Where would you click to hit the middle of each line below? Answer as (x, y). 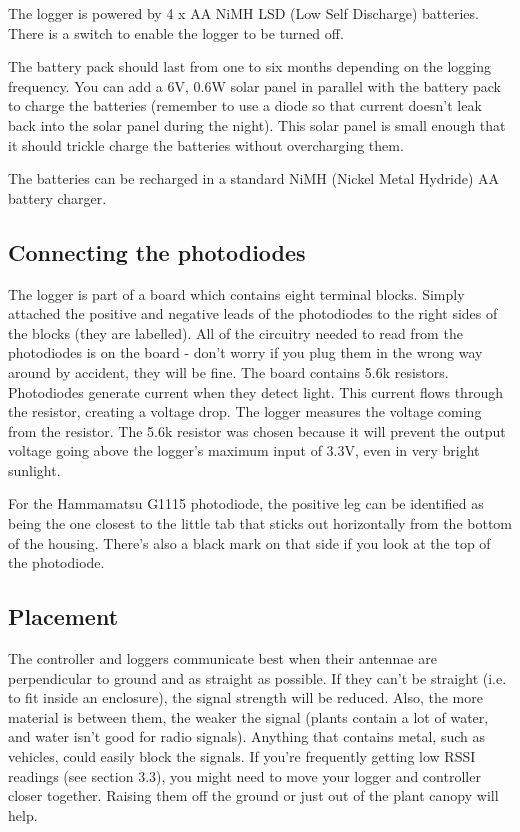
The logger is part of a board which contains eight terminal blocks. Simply (236, 293)
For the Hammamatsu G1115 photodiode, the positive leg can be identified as (246, 503)
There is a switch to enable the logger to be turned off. (176, 32)
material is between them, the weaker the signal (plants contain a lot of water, (248, 716)
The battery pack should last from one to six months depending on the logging (250, 66)
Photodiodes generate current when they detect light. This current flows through (255, 391)
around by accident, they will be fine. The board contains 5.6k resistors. (228, 371)
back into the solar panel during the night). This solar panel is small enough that (257, 124)
